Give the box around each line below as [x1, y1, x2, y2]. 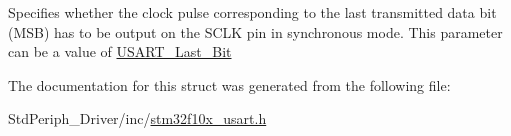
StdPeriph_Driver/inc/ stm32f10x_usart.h [8, 108, 267, 129]
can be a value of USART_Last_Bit [8, 41, 232, 62]
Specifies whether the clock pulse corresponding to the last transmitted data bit [8, 2, 497, 22]
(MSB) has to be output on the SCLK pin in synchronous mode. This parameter [8, 21, 503, 42]
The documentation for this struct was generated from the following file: [8, 74, 451, 95]
